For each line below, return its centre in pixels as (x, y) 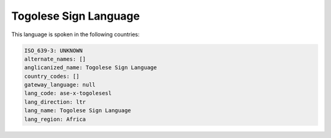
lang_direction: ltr (55, 102)
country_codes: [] (52, 76)
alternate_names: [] (55, 59)
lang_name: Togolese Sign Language (78, 111)
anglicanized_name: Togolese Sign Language (91, 68)
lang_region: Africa (55, 119)
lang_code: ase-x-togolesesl (68, 93)
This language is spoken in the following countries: (75, 34)
